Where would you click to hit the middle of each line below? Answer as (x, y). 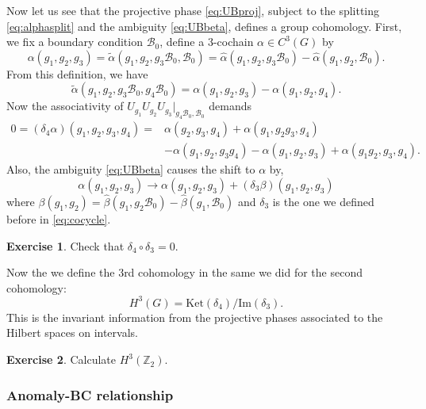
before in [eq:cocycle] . (59, 219)
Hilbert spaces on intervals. (72, 333)
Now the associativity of (65, 106)
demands (230, 106)
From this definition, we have (77, 73)
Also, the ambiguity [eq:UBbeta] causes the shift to (131, 169)
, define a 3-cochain (207, 42)
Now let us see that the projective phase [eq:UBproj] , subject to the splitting (193, 10)
